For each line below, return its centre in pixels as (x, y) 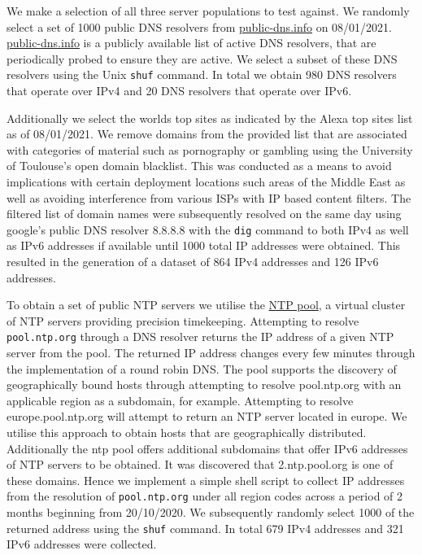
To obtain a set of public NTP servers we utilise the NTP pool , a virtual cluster (206, 305)
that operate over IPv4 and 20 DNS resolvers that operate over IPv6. (179, 91)
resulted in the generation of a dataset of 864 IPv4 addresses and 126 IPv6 (193, 262)
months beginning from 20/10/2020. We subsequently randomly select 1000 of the (211, 512)
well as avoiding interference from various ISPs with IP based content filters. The (209, 197)
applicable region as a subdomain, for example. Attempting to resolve (180, 400)
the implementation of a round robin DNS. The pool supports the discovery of (202, 368)
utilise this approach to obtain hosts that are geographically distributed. (187, 433)
